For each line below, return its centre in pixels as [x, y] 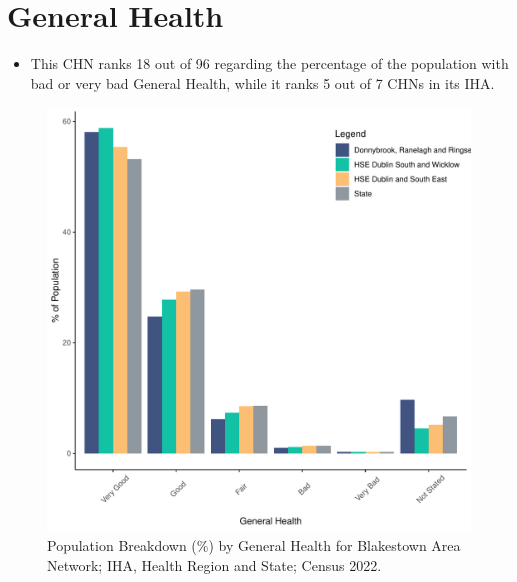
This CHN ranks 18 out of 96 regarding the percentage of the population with [269, 63]
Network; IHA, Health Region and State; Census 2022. [214, 564]
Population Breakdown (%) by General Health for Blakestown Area [254, 544]
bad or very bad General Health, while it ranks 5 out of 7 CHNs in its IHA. [262, 82]
